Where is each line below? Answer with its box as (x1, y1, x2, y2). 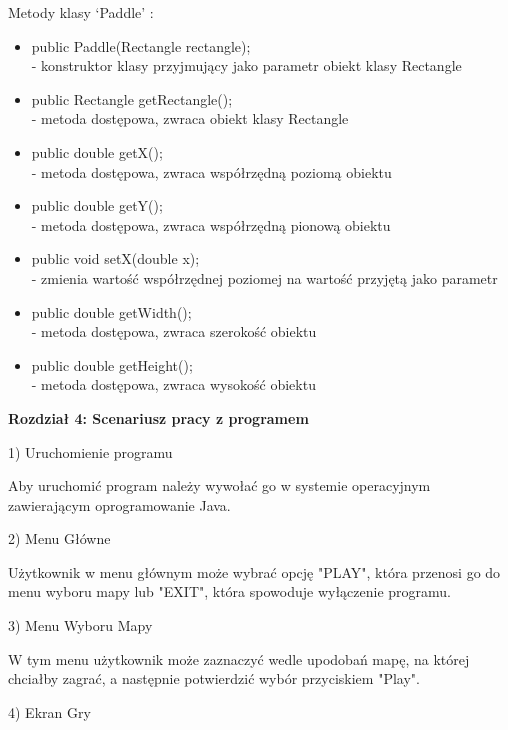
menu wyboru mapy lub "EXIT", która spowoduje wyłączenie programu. (8, 581, 452, 602)
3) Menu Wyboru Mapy (8, 615, 153, 636)
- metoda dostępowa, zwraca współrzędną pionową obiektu (31, 214, 391, 235)
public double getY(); (31, 195, 163, 216)
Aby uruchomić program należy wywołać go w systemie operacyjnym (8, 475, 431, 496)
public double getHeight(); (31, 354, 193, 375)
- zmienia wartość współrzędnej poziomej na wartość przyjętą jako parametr (31, 267, 498, 288)
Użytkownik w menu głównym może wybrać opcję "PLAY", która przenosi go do (8, 561, 501, 582)
